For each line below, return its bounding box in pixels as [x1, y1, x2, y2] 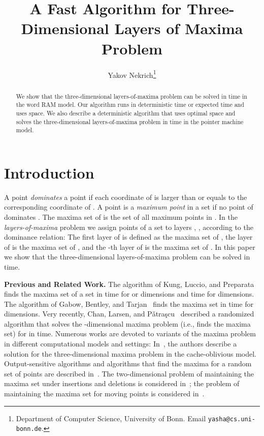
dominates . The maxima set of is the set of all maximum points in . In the [4, 211, 238, 222]
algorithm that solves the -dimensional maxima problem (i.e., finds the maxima [4, 318, 251, 329]
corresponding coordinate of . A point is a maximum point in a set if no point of [4, 201, 253, 212]
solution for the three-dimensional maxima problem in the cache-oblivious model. [4, 348, 256, 359]
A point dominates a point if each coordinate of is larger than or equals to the [4, 191, 247, 202]
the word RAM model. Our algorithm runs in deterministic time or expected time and [16, 100, 244, 109]
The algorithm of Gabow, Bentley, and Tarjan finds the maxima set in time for [4, 298, 253, 309]
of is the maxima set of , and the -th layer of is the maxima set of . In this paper [4, 241, 255, 252]
